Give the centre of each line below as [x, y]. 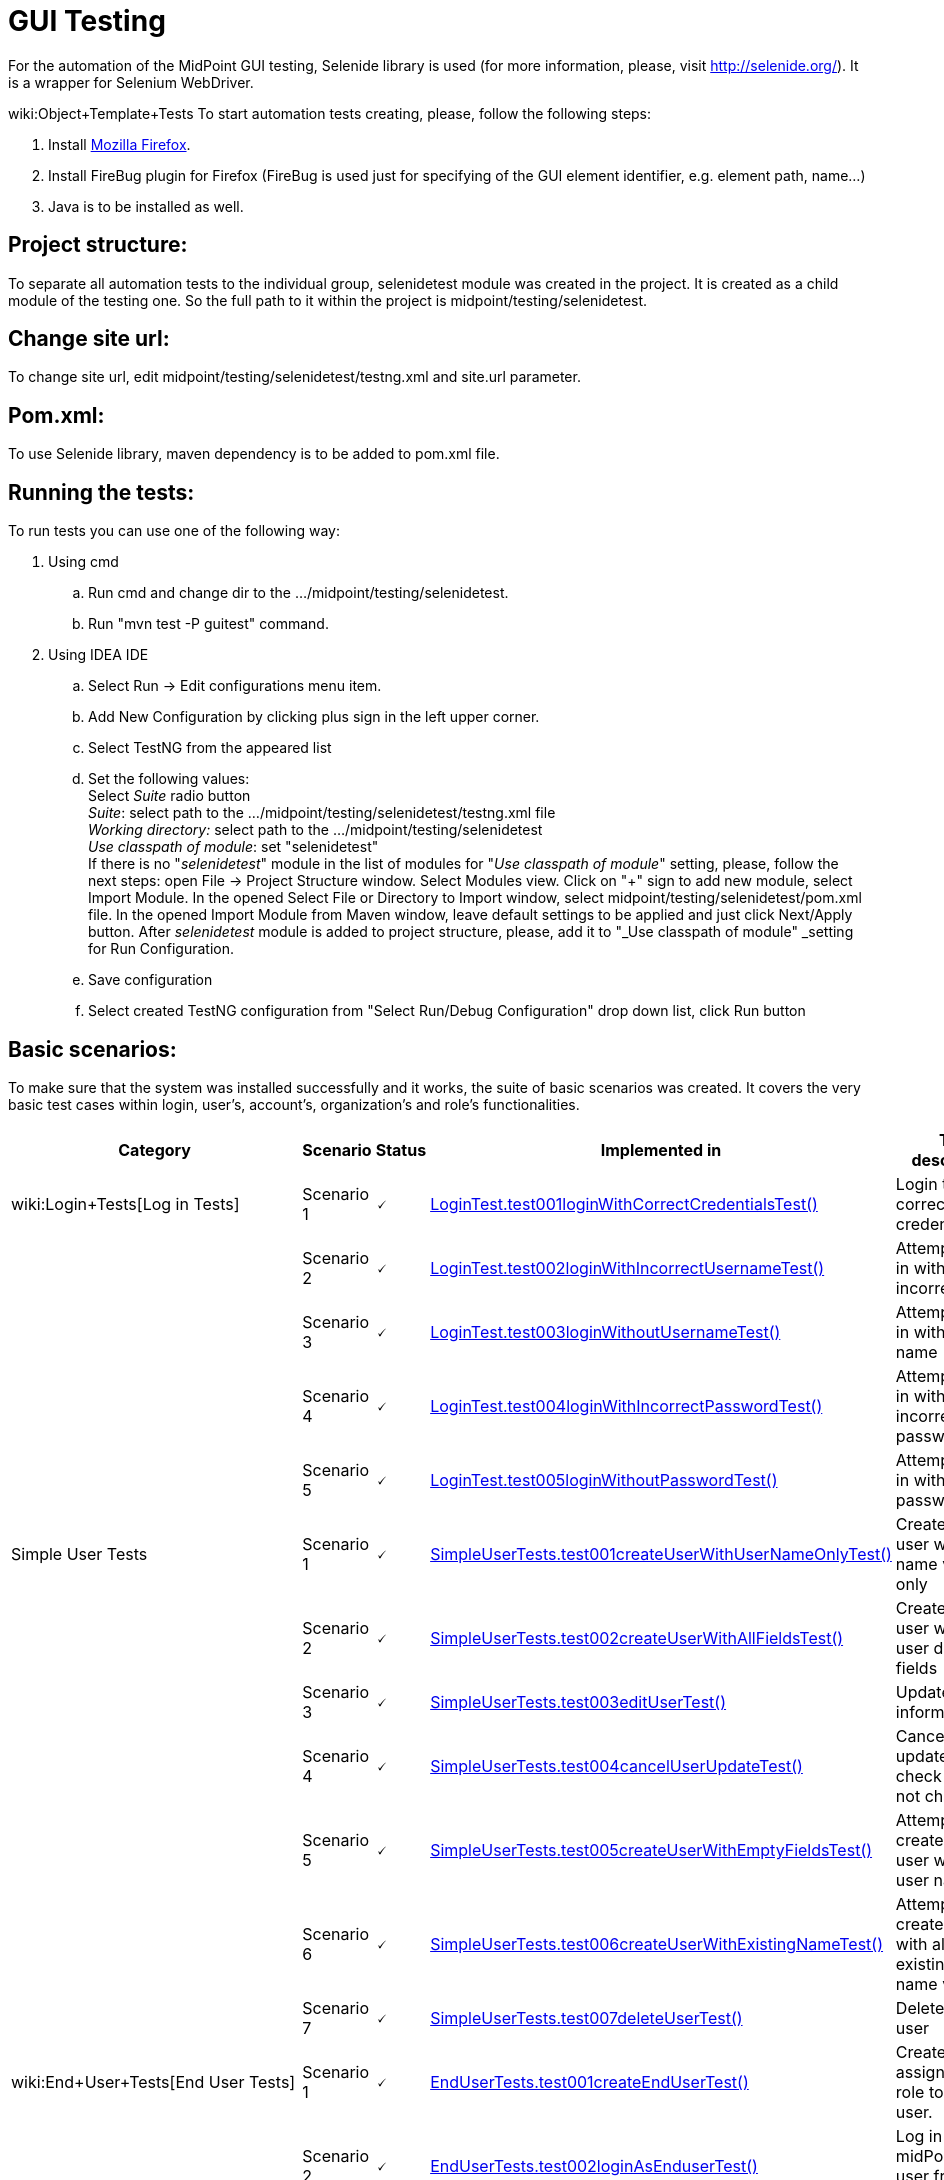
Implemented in [661, 1149]
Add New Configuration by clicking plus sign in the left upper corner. [314, 717]
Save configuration [150, 980]
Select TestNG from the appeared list [210, 748]
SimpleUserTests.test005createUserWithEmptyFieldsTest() [651, 1849]
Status [401, 1149]
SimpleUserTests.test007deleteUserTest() [586, 2017]
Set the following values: [169, 779]
